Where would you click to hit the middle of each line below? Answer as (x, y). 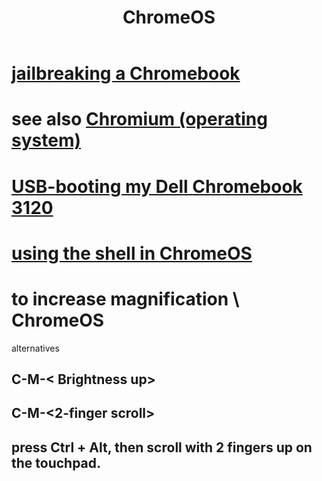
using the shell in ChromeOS (132, 253)
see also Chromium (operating (139, 119)
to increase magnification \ (125, 298)
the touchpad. (56, 462)
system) (46, 140)
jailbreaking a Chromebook (126, 73)
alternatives (35, 348)
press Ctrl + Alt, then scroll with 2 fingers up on (162, 447)
